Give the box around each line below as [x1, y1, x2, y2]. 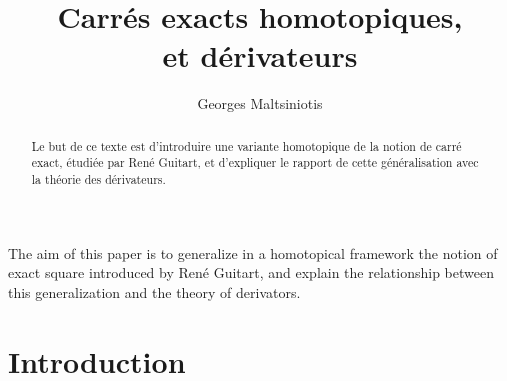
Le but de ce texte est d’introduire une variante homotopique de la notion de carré [31, 137, 462, 154]
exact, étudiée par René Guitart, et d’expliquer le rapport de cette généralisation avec [31, 154, 479, 171]
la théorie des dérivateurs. [31, 171, 166, 188]
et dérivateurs [162, 35, 358, 76]
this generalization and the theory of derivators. [8, 281, 301, 302]
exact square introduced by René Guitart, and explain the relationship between [8, 262, 494, 283]
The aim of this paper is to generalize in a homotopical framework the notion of [8, 242, 498, 263]
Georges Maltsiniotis [197, 93, 323, 114]
